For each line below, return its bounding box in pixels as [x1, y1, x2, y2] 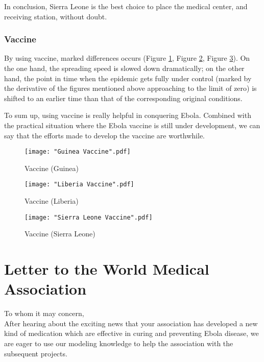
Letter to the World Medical [4, 258, 209, 279]
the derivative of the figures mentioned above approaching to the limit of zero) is [4, 83, 257, 93]
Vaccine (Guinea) [25, 162, 79, 173]
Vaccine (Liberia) [25, 196, 79, 206]
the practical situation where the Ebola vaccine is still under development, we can [4, 119, 260, 130]
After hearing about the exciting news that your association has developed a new [4, 318, 258, 328]
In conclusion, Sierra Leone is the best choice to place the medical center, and [4, 1, 248, 11]
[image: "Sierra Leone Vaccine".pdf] [25, 213, 153, 221]
